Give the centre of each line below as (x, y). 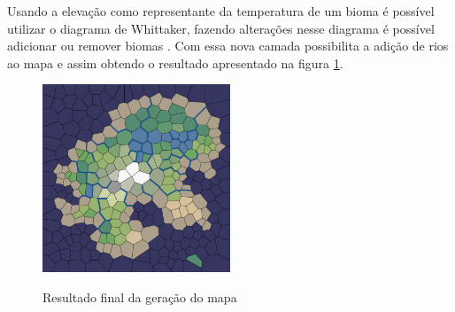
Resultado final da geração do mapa (140, 296)
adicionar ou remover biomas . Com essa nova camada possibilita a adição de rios (228, 46)
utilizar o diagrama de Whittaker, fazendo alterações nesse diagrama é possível (221, 28)
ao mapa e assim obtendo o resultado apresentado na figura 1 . (175, 62)
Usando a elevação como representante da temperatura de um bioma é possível (221, 11)
